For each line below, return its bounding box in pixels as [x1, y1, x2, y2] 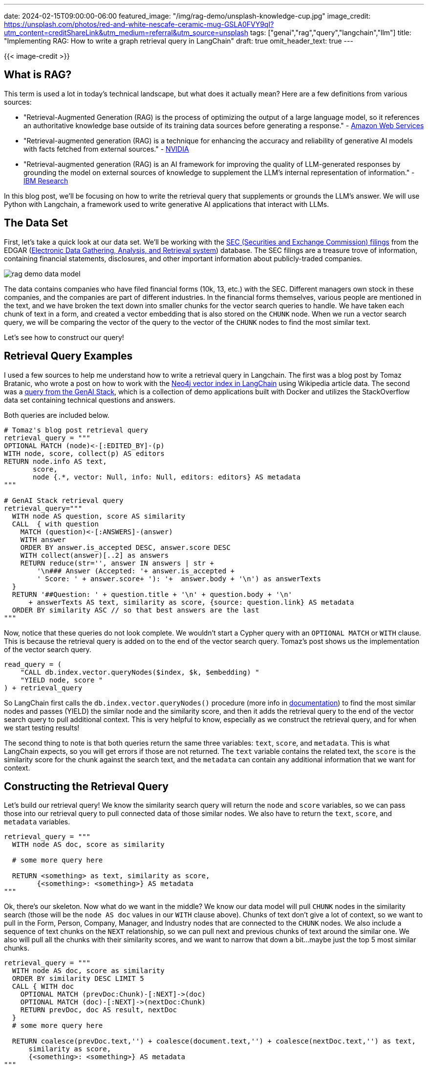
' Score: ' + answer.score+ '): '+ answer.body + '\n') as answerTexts [37, 574, 321, 583]
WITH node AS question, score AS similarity [12, 512, 185, 520]
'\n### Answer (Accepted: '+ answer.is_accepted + [37, 567, 235, 575]
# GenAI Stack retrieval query [4, 496, 124, 504]
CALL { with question [12, 520, 99, 528]
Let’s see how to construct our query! [4, 333, 124, 341]
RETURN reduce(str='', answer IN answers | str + [20, 559, 214, 567]
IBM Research [23, 176, 68, 185]
